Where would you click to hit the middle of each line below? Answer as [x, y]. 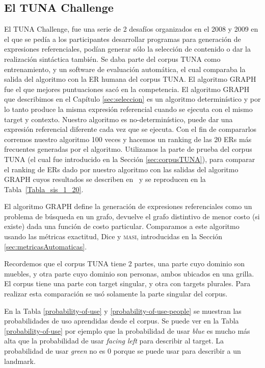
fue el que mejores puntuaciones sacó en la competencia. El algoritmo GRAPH [127, 89]
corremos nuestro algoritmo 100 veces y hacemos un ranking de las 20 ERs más [128, 139]
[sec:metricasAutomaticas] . [46, 246]
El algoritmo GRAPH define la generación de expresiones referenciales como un [128, 206]
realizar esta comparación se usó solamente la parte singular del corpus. [116, 294]
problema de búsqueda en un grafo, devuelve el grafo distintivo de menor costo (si [132, 216]
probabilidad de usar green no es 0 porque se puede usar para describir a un [123, 351]
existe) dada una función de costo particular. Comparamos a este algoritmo [122, 226]
